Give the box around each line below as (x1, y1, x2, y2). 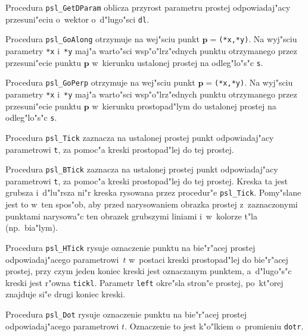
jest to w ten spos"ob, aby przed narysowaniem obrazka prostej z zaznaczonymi (5, 198, 298, 211)
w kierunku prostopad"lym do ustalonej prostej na (92, 99, 276, 112)
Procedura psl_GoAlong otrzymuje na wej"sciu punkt (5, 33, 200, 45)
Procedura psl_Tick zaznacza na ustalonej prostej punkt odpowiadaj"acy (5, 131, 274, 143)
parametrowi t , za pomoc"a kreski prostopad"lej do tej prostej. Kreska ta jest (5, 174, 288, 187)
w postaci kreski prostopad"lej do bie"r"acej (129, 253, 288, 265)
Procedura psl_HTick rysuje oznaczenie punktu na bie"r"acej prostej (5, 241, 256, 253)
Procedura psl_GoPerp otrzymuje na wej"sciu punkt (5, 76, 195, 89)
